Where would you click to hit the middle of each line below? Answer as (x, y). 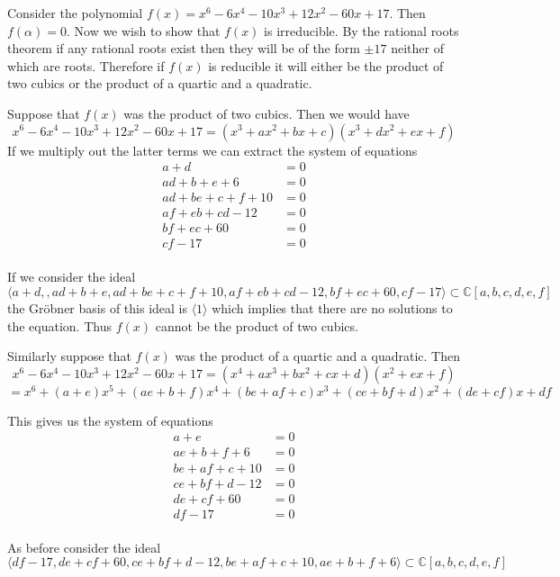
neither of (417, 48)
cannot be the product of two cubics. (257, 325)
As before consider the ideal (84, 547)
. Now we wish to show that (143, 30)
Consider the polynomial (75, 13)
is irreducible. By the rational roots (361, 30)
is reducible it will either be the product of (326, 65)
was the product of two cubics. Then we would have (266, 113)
